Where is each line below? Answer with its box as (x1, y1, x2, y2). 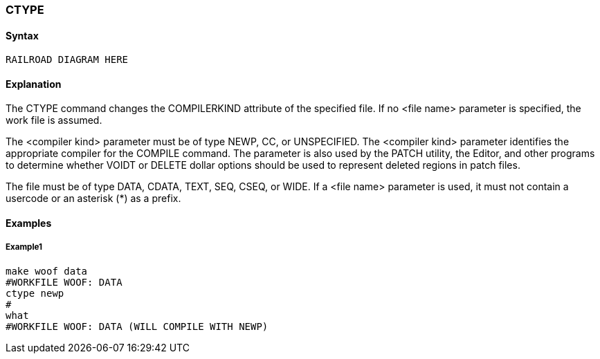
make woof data (6, 265, 88, 277)
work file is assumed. (6, 114, 102, 127)
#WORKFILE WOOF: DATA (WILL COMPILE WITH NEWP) (6, 320, 269, 332)
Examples (6, 217, 52, 230)
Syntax (6, 29, 39, 42)
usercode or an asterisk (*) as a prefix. (6, 192, 181, 205)
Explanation (6, 77, 62, 90)
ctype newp (6, 287, 64, 299)
